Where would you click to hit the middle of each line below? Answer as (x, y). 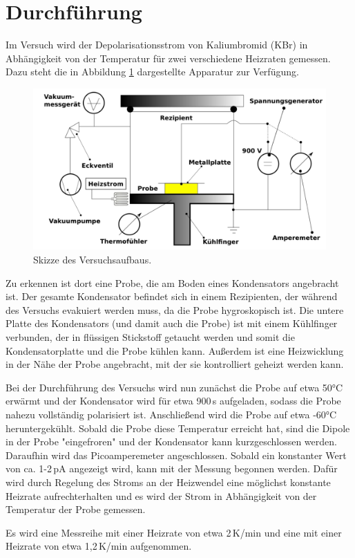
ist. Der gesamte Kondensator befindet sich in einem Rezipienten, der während (172, 296)
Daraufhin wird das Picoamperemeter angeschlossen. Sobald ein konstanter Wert (176, 455)
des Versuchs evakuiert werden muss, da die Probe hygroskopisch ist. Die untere (175, 309)
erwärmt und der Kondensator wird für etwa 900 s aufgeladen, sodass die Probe (173, 401)
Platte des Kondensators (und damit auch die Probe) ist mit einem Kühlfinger (172, 323)
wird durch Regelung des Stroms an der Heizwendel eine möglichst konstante (168, 482)
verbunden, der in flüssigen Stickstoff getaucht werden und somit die (150, 337)
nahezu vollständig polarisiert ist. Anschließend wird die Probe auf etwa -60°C (171, 414)
